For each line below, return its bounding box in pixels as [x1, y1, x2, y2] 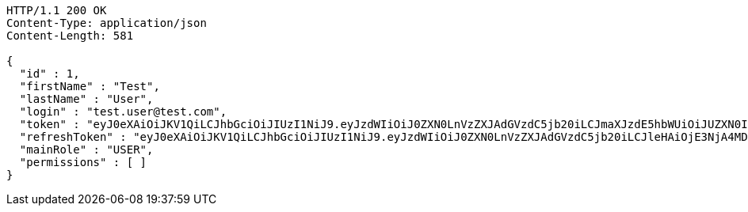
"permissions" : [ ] [19, 156, 147, 168]
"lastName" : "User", [19, 93, 154, 105]
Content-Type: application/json [6, 17, 207, 29]
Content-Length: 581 [6, 29, 134, 42]
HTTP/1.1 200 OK [6, 4, 107, 17]
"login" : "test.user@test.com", [19, 105, 227, 118]
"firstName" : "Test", [19, 80, 160, 93]
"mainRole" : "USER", [19, 143, 154, 156]
